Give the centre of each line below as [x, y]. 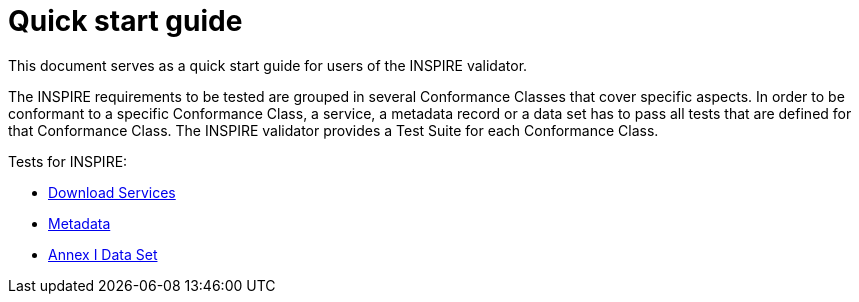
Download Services [112, 192]
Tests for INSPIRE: [68, 161]
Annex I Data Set [103, 254]
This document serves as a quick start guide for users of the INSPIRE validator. [268, 65]
